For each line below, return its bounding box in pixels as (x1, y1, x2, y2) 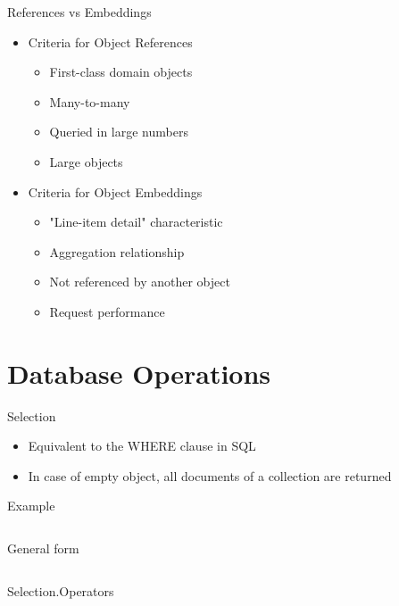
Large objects (49, 152, 123, 170)
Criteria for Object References (28, 32, 193, 51)
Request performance (49, 302, 165, 320)
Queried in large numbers (49, 122, 188, 141)
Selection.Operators (7, 581, 114, 600)
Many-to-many (49, 92, 130, 111)
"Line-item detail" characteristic (49, 212, 223, 231)
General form (7, 539, 79, 558)
